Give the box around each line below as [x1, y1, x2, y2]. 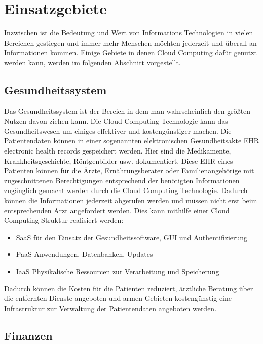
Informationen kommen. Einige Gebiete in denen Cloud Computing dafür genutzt [4, 47, 257, 58]
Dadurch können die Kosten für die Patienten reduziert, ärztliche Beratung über [4, 283, 253, 293]
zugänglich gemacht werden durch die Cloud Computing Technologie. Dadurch [4, 185, 248, 196]
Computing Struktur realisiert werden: [4, 215, 124, 225]
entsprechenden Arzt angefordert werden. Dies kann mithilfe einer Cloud [4, 205, 230, 215]
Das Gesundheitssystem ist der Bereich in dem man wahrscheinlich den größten [4, 105, 251, 116]
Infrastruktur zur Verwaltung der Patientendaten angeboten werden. [4, 302, 217, 313]
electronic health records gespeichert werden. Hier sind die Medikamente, [4, 145, 231, 156]
